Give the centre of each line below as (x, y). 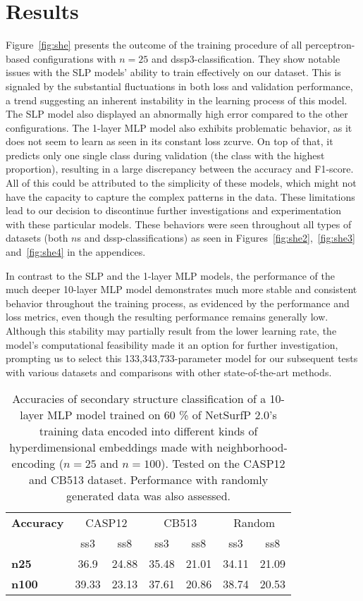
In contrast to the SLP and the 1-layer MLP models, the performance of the (170, 275)
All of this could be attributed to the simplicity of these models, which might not (181, 183)
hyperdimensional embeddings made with (111, 447)
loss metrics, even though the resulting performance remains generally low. (167, 317)
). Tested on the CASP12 (223, 464)
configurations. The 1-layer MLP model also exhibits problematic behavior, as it (179, 127)
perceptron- (330, 45)
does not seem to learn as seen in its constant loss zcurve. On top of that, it (170, 141)
